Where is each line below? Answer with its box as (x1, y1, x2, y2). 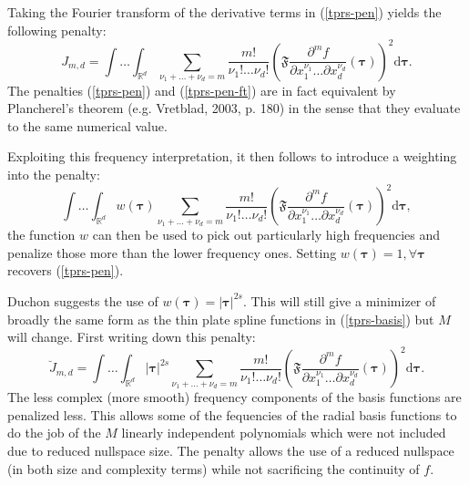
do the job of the (7, 423, 101, 442)
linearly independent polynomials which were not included (121, 423, 446, 442)
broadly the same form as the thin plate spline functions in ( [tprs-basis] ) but (7, 309, 434, 328)
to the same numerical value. (7, 116, 168, 135)
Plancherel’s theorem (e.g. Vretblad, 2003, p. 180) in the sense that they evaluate (7, 98, 461, 118)
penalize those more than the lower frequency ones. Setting (7, 242, 337, 262)
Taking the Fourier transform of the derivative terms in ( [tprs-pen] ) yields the (7, 3, 442, 21)
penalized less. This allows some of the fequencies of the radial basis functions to (7, 405, 457, 424)
